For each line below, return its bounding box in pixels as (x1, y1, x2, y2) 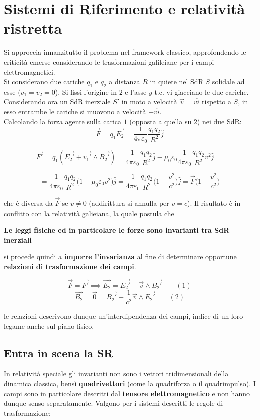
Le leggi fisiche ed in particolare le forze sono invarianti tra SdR (4, 225, 230, 235)
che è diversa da (4, 198, 53, 208)
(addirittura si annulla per (89, 198, 169, 208)
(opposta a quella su (129, 116, 192, 126)
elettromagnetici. (4, 66, 55, 77)
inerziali (4, 234, 32, 245)
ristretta (4, 18, 62, 38)
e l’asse (125, 86, 147, 97)
